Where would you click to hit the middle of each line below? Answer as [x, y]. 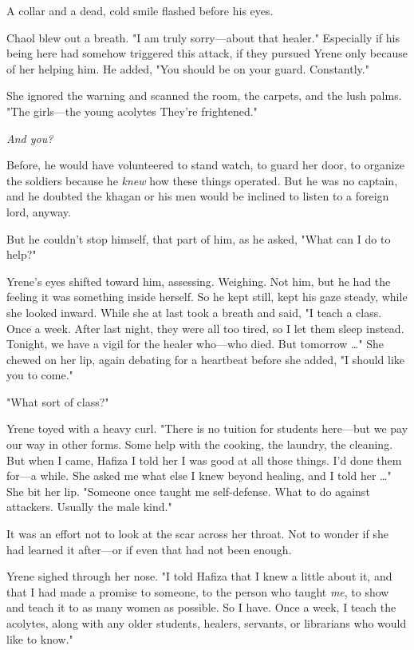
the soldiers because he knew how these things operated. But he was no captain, [202, 180]
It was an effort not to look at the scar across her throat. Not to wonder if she [197, 534]
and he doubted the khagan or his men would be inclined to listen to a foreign [198, 196]
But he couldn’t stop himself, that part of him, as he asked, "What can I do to [199, 238]
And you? [30, 138]
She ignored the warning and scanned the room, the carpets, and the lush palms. [204, 95]
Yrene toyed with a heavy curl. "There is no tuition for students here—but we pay [207, 428]
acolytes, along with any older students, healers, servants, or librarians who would [207, 623]
